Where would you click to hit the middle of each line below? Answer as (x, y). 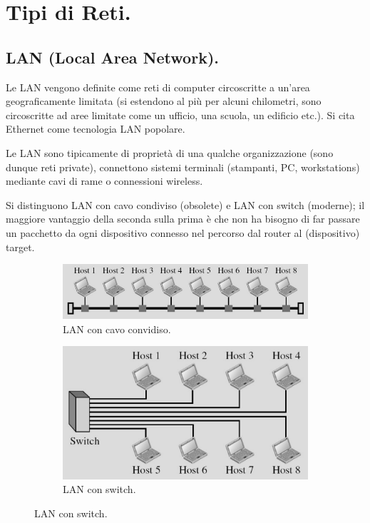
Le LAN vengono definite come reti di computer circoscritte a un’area (158, 87)
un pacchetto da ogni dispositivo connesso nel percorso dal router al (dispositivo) (183, 232)
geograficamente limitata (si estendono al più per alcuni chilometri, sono (164, 101)
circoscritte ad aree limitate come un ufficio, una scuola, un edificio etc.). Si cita (180, 115)
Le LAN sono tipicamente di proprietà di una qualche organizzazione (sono (170, 152)
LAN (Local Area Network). (112, 57)
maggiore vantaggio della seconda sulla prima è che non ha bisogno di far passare (183, 219)
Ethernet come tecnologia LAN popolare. (96, 129)
